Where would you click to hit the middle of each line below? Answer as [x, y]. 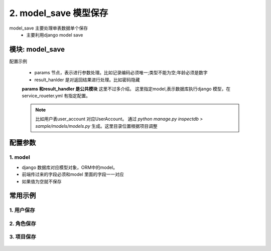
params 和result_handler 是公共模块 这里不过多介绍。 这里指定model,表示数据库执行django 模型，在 [126, 89]
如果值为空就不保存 [42, 181]
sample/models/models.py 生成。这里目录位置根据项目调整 [96, 126]
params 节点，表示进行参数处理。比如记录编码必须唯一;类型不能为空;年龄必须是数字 [121, 73]
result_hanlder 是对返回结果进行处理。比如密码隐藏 [87, 80]
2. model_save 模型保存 [59, 13]
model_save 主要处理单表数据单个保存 [48, 28]
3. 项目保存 [23, 237]
